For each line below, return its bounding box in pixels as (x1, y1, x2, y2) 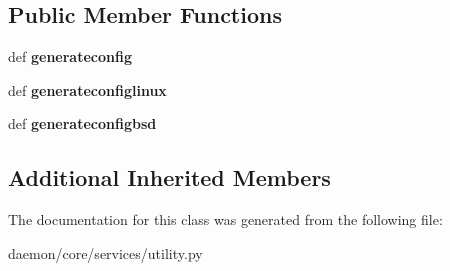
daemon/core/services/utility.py (8, 242, 203, 263)
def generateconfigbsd (8, 113, 157, 134)
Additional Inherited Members (8, 162, 331, 193)
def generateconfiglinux (8, 79, 167, 100)
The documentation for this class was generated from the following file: (8, 209, 443, 230)
